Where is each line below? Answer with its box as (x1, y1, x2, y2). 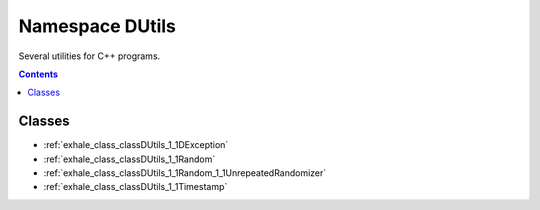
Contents (18, 68, 59, 80)
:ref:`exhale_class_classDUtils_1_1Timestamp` (43, 181, 228, 193)
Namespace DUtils (18, 15, 177, 37)
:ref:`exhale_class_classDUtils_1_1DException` (43, 139, 229, 151)
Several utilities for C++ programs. (18, 50, 161, 62)
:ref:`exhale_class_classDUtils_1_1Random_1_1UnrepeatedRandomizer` (43, 167, 327, 179)
